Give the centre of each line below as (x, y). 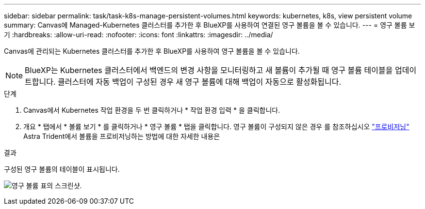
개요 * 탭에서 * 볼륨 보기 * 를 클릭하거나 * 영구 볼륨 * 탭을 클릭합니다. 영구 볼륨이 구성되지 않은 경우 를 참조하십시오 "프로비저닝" (216, 127)
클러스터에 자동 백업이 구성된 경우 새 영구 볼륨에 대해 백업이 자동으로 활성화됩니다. (200, 82)
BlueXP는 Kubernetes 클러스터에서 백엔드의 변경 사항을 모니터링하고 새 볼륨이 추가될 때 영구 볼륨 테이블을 (209, 70)
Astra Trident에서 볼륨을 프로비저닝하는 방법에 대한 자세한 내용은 (122, 136)
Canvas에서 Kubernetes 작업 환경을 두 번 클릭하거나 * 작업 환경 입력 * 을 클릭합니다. (152, 110)
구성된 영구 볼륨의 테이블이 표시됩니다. (62, 169)
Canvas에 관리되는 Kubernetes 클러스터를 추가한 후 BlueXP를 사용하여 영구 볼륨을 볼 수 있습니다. (152, 51)
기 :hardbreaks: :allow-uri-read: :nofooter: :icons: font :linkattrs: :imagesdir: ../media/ (139, 35)
